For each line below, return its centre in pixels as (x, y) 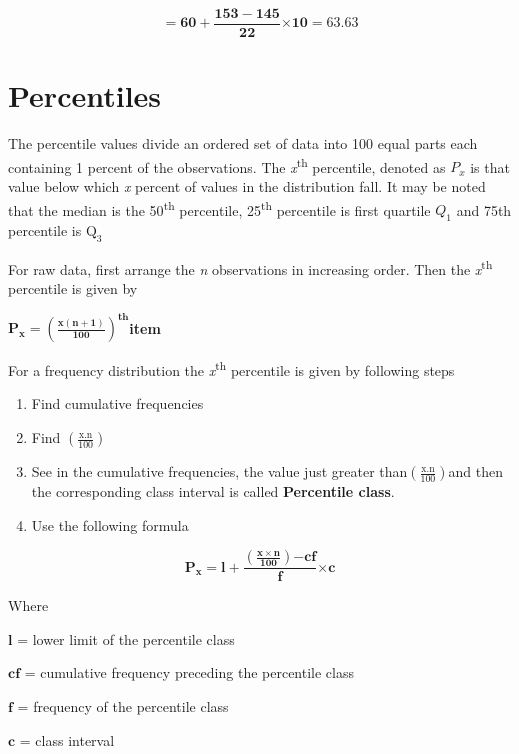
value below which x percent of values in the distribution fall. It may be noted (247, 186)
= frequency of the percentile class (123, 706)
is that (490, 166)
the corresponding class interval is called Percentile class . (213, 491)
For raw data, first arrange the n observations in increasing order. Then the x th (250, 267)
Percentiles (85, 95)
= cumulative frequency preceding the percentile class (189, 672)
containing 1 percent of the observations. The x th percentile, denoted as (227, 165)
